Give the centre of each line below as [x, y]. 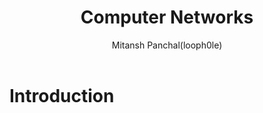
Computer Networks [167, 17]
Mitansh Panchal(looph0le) [167, 45]
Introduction [62, 95]
